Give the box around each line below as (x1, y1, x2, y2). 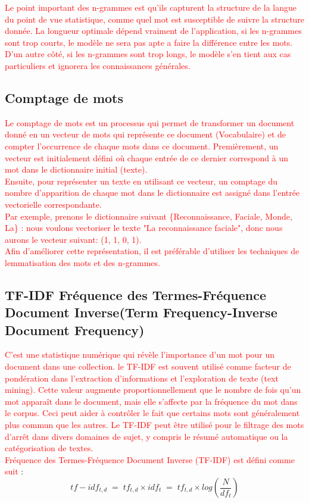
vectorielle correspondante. (5, 198, 102, 210)
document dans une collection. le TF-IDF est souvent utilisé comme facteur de (5, 360, 291, 373)
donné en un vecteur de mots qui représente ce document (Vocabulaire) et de (5, 128, 286, 140)
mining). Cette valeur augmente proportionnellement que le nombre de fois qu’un (5, 383, 301, 396)
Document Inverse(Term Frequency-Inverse (5, 303, 277, 321)
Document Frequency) (5, 320, 145, 339)
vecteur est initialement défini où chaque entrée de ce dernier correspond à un (5, 151, 288, 164)
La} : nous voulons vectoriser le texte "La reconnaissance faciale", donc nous (5, 221, 283, 234)
